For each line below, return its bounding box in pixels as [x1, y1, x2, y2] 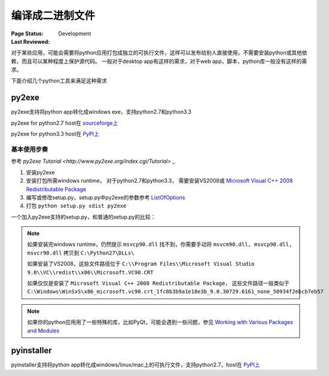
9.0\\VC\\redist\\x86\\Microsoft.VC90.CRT [27, 269, 154, 275]
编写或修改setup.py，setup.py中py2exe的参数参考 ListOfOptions [26, 193, 185, 201]
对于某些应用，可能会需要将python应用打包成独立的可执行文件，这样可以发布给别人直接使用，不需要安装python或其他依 [11, 49, 307, 56]
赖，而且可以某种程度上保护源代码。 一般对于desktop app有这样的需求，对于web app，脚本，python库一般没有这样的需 [11, 57, 307, 65]
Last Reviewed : [11, 38, 50, 45]
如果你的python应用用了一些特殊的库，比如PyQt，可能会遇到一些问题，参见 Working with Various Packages [27, 319, 293, 326]
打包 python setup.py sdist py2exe [26, 202, 127, 210]
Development [58, 30, 92, 37]
